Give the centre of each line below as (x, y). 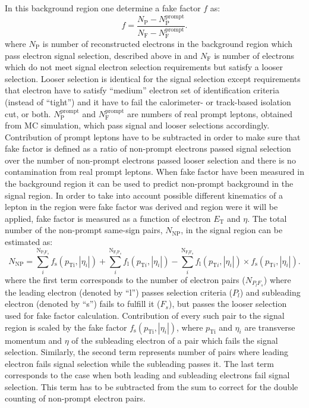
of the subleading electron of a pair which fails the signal (175, 340)
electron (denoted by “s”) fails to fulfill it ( (83, 304)
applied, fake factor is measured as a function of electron (108, 218)
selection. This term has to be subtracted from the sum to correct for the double (152, 386)
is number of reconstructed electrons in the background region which (167, 43)
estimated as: (29, 242)
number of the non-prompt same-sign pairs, (84, 230)
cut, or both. (28, 113)
